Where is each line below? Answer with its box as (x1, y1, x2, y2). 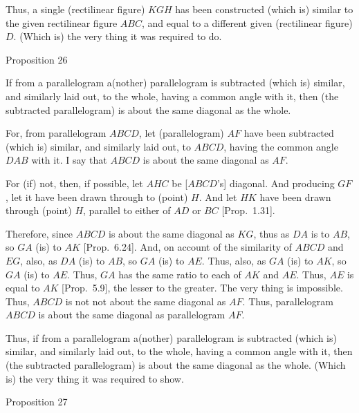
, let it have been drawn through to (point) (6, 189, 188, 204)
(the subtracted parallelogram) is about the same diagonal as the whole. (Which (6, 358, 346, 372)
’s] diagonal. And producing (217, 175, 335, 190)
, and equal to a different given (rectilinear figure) (141, 15, 353, 30)
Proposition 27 (6, 394, 68, 409)
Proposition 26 (6, 52, 68, 66)
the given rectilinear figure (6, 15, 118, 30)
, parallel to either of (83, 203, 171, 218)
